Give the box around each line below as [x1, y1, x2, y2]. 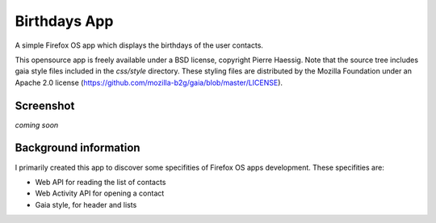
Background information [15, 141, 140, 155]
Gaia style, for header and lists [35, 200, 137, 209]
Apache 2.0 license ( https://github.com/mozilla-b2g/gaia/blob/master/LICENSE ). [15, 78, 283, 87]
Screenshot [15, 99, 75, 112]
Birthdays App [15, 12, 114, 30]
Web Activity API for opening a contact [35, 188, 165, 198]
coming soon [15, 120, 59, 129]
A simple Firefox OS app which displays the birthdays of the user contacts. [15, 40, 264, 50]
